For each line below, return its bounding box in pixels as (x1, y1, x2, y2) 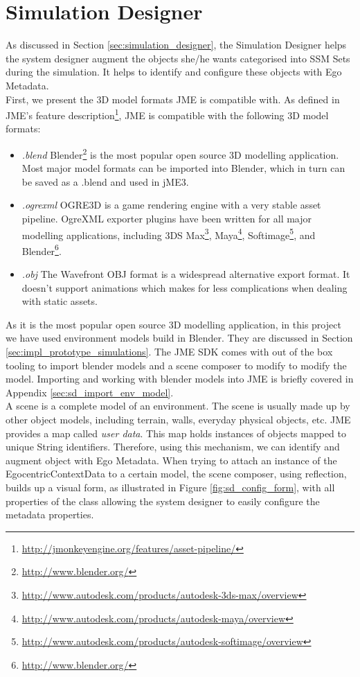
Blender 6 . (21, 241, 62, 258)
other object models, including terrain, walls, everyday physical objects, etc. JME (6, 412, 351, 426)
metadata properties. (6, 507, 94, 522)
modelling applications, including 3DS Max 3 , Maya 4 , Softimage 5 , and (21, 225, 316, 242)
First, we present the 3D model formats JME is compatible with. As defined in (6, 91, 340, 106)
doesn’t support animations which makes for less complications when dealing (21, 280, 348, 294)
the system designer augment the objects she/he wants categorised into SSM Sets (6, 51, 350, 65)
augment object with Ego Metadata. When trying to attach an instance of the (6, 452, 337, 467)
